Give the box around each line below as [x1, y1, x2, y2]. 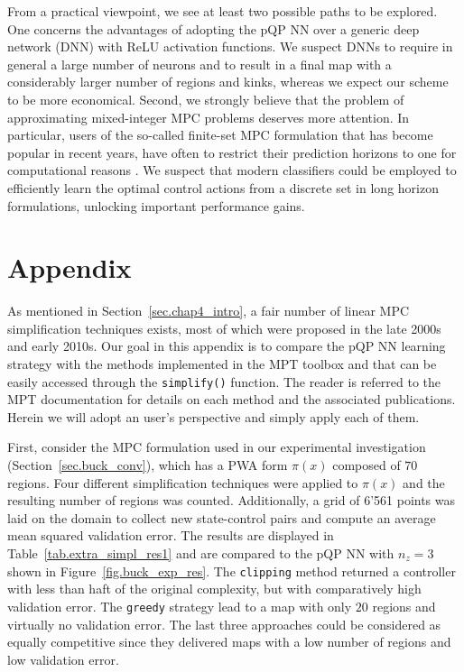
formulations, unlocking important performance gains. [7, 196, 305, 215]
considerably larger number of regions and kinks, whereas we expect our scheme [7, 72, 449, 91]
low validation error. [7, 649, 119, 668]
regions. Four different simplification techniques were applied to [7, 473, 358, 492]
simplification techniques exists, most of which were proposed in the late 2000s [7, 318, 441, 337]
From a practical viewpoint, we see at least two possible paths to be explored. [7, 2, 438, 20]
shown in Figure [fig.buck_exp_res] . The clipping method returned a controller [7, 561, 456, 580]
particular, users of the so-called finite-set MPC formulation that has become [7, 125, 433, 144]
